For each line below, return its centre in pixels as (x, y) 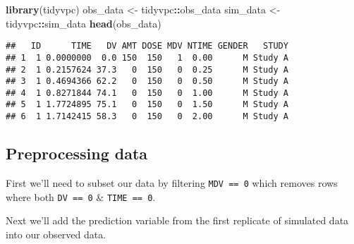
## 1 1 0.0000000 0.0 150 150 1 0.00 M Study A (147, 57)
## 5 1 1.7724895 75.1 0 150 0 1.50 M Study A (147, 105)
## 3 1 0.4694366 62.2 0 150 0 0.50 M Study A (147, 81)
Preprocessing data (77, 153)
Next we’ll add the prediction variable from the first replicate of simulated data (177, 220)
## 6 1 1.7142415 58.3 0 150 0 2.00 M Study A (147, 117)
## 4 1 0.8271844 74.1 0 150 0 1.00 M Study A (147, 93)
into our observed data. (56, 234)
